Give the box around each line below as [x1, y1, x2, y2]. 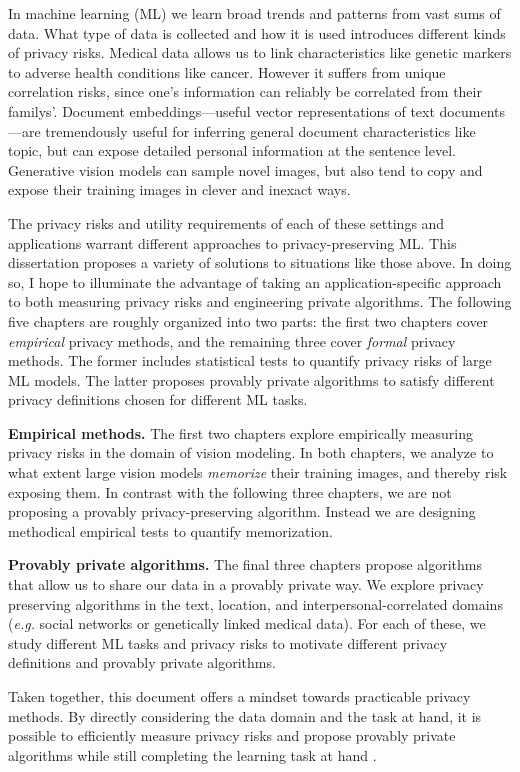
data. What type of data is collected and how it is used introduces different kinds [8, 22, 506, 43]
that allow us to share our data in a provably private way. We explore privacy [8, 574, 484, 595]
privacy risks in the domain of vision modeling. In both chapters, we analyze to [8, 442, 494, 463]
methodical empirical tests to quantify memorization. [8, 520, 333, 541]
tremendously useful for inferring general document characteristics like [45, 120, 476, 141]
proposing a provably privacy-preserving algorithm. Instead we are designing [8, 501, 476, 522]
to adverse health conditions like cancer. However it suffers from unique [8, 61, 446, 82]
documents [439, 100, 505, 121]
